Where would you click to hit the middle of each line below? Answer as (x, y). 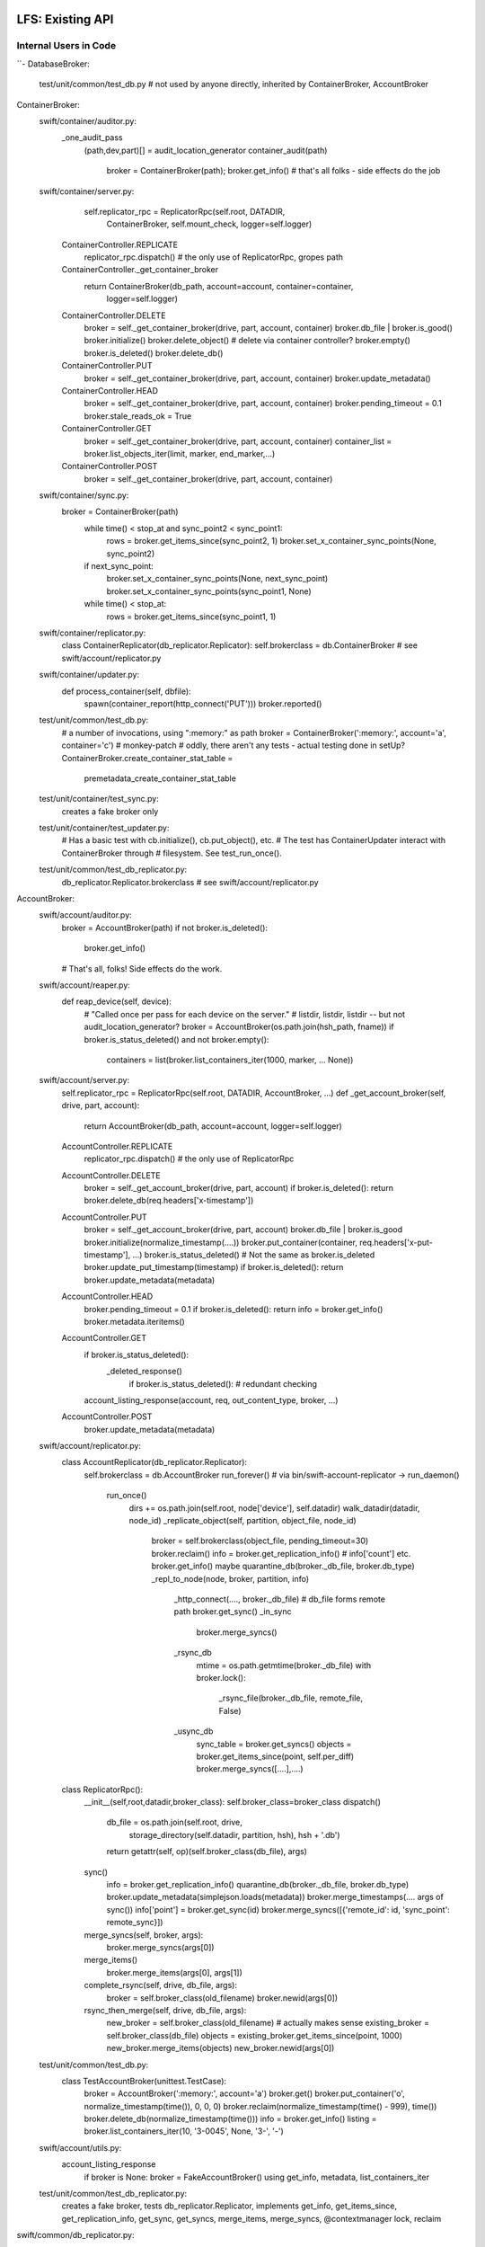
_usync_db (194, 1731)
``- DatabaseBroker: (53, 64)
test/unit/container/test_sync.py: (99, 799)
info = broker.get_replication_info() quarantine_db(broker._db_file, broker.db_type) (258, 1885)
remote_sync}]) (135, 1923)
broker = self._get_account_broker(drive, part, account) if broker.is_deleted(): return (239, 1188)
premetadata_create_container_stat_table (160, 778)
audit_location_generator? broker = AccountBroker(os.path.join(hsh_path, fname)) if (239, 1027)
